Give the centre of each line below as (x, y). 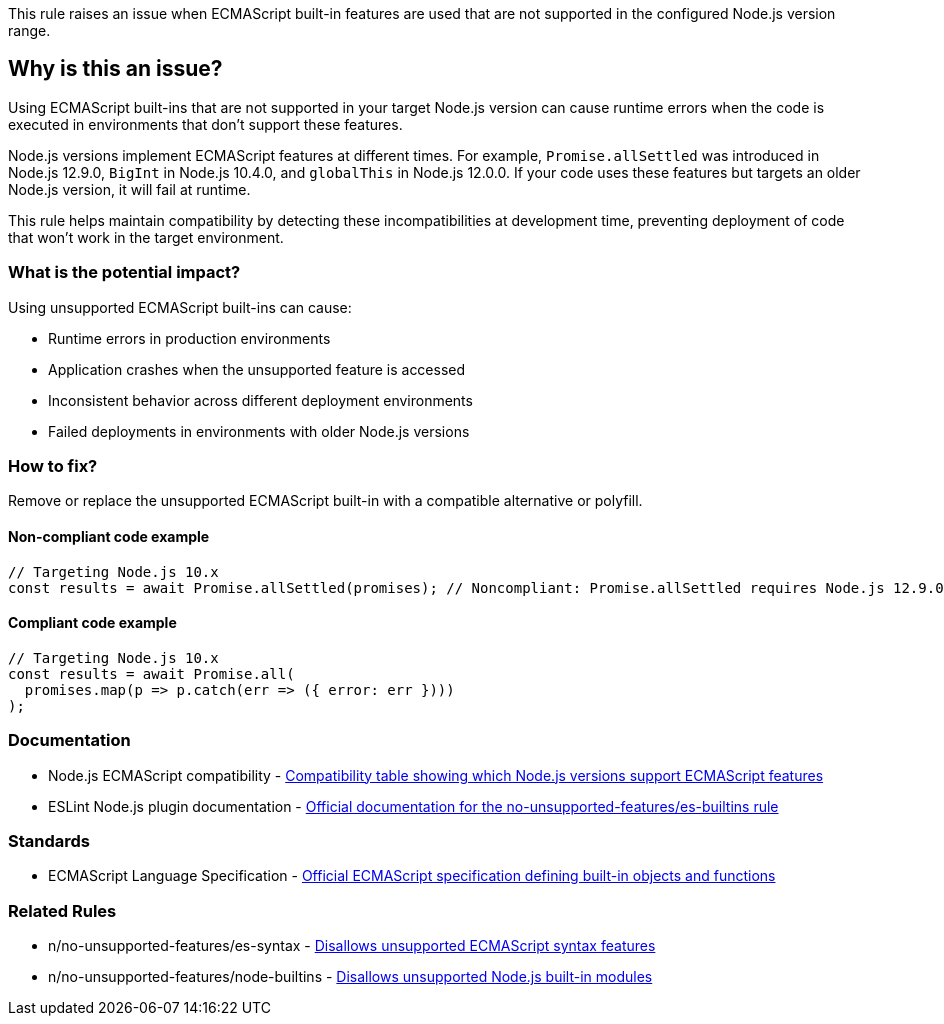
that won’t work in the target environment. (146, 237)
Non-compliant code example (109, 536)
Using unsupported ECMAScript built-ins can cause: (180, 307)
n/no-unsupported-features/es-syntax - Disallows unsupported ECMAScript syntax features (352, 946)
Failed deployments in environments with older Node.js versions (259, 431)
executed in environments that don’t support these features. (205, 124)
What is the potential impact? (124, 272)
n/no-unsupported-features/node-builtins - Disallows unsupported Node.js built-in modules (350, 977)
